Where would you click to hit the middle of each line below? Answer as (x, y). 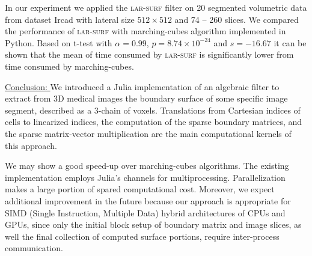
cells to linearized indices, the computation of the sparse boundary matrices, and (154, 122)
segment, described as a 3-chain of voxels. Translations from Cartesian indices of (153, 110)
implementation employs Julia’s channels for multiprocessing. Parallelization (145, 177)
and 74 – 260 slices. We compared (237, 19)
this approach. (31, 145)
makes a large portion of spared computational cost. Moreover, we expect (140, 189)
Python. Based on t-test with (59, 42)
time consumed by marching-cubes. (69, 66)
